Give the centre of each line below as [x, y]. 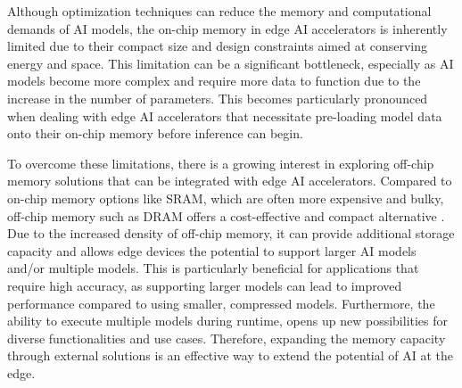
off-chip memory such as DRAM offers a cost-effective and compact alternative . [226, 215]
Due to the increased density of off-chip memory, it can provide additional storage [231, 233]
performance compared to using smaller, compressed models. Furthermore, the [221, 303]
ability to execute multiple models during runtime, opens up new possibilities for [228, 321]
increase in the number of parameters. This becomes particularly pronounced [218, 98]
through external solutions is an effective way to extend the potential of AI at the [231, 355]
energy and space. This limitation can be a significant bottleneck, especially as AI [231, 63]
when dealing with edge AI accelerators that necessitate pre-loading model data [225, 116]
